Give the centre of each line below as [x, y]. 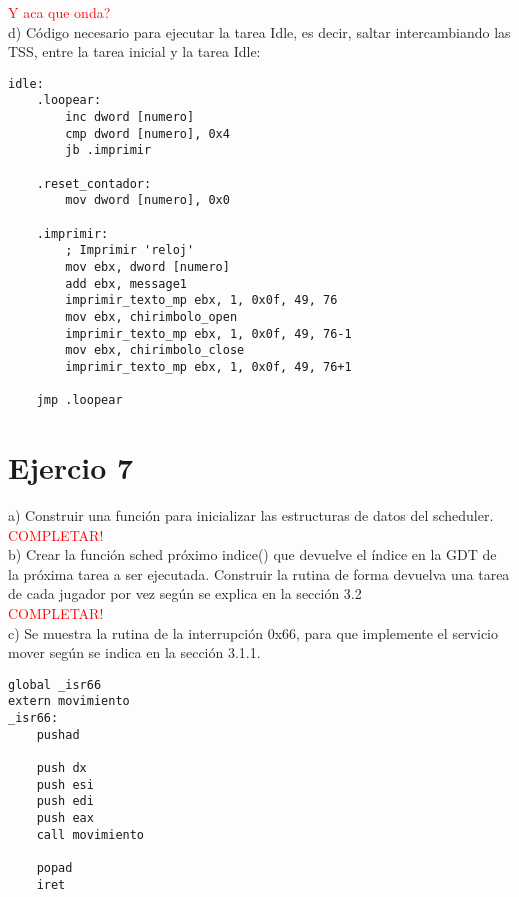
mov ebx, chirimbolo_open [151, 316]
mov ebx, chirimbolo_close [155, 350]
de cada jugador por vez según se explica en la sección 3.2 [185, 593]
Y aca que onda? [59, 12]
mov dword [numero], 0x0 [147, 200]
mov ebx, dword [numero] [147, 267]
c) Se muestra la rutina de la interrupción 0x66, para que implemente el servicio [253, 632]
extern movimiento [69, 701]
